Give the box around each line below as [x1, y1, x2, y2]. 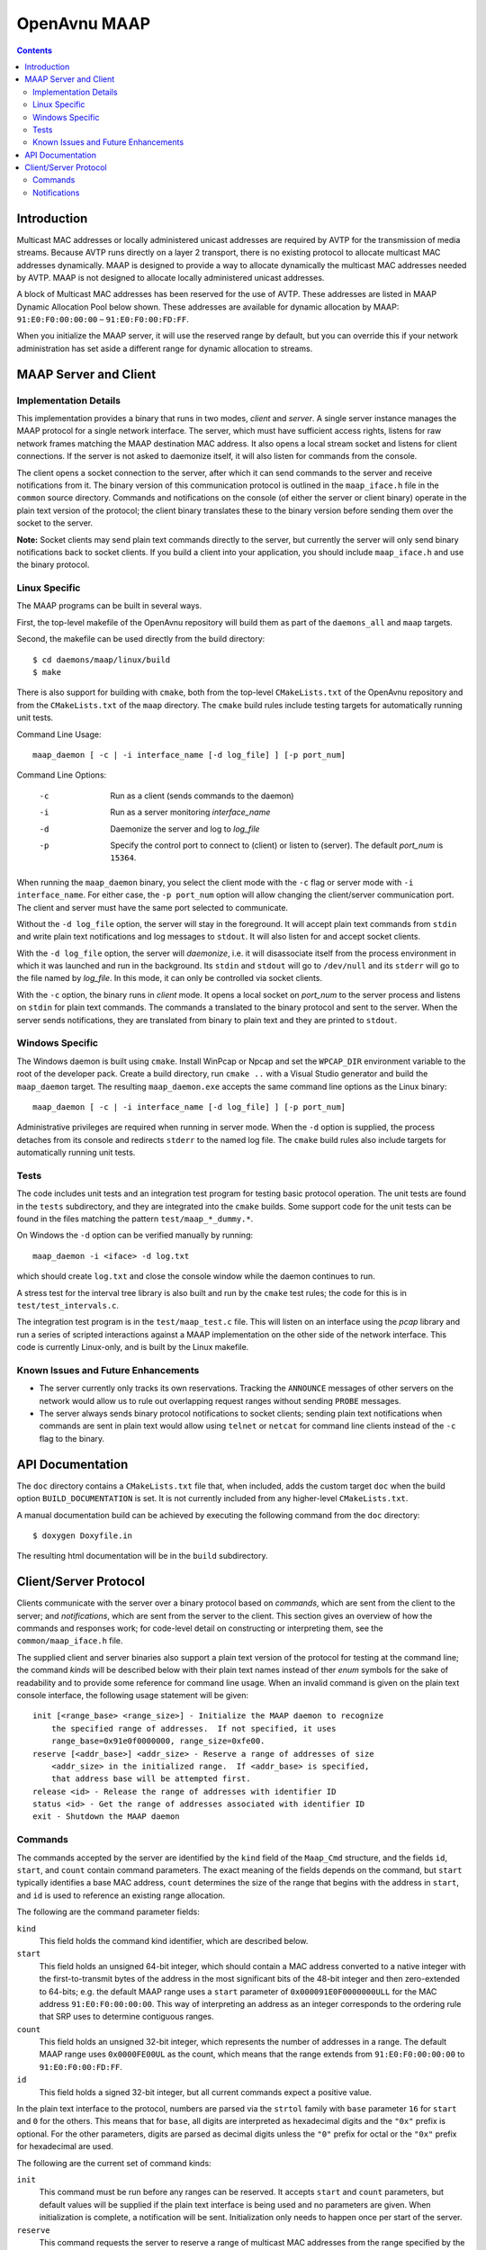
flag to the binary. [39, 1433, 105, 1444]
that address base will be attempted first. [50, 1774, 251, 1784]
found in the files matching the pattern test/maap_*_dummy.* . [16, 1213, 254, 1224]
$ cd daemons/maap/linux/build [32, 654, 171, 665]
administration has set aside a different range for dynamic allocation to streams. [16, 343, 313, 354]
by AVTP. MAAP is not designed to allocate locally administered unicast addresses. [16, 272, 325, 283]
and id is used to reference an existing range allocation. [16, 1890, 225, 1901]
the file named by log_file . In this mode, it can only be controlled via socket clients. [16, 973, 323, 984]
